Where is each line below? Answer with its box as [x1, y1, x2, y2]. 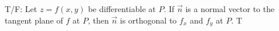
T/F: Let [5, 3, 38, 14]
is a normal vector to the [185, 3, 275, 14]
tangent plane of [5, 14, 63, 26]
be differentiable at [88, 3, 156, 14]
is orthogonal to [120, 14, 177, 26]
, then [87, 14, 109, 26]
